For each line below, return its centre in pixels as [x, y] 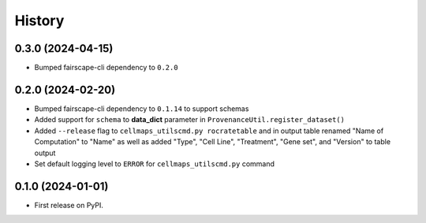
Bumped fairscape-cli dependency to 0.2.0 [106, 68]
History [39, 20]
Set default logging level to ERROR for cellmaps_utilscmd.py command [155, 164]
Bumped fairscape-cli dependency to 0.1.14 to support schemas [142, 108]
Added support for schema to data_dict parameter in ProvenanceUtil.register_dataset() [189, 120]
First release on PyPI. [69, 205]
